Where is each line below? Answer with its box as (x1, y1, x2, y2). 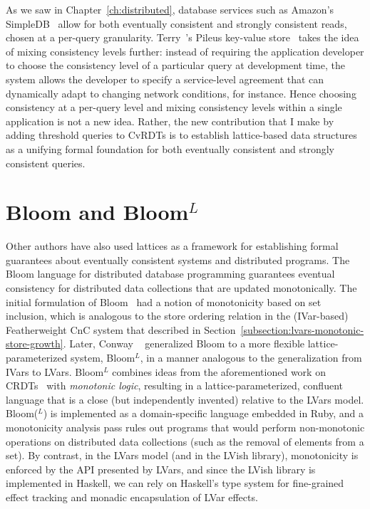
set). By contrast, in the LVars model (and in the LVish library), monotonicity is (6, 448, 359, 463)
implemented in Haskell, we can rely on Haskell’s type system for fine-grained (6, 476, 344, 490)
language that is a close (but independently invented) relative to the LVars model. (6, 392, 364, 406)
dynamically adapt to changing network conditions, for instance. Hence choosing (6, 85, 356, 100)
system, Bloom (71, 350, 135, 364)
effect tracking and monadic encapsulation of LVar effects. (6, 489, 258, 504)
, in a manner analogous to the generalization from (140, 350, 362, 364)
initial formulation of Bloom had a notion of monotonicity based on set (6, 294, 322, 309)
